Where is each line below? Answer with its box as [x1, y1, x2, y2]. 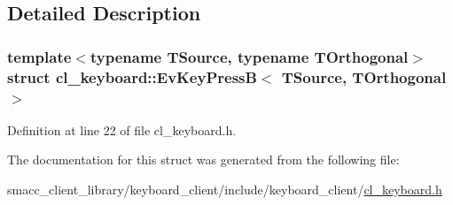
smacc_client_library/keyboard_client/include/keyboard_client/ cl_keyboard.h [7, 180, 442, 199]
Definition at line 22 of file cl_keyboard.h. [7, 120, 237, 139]
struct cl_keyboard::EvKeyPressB [7, 65, 257, 87]
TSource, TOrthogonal [281, 65, 447, 87]
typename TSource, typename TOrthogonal [90, 45, 409, 67]
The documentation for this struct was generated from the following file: [7, 150, 400, 169]
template [7, 45, 72, 67]
